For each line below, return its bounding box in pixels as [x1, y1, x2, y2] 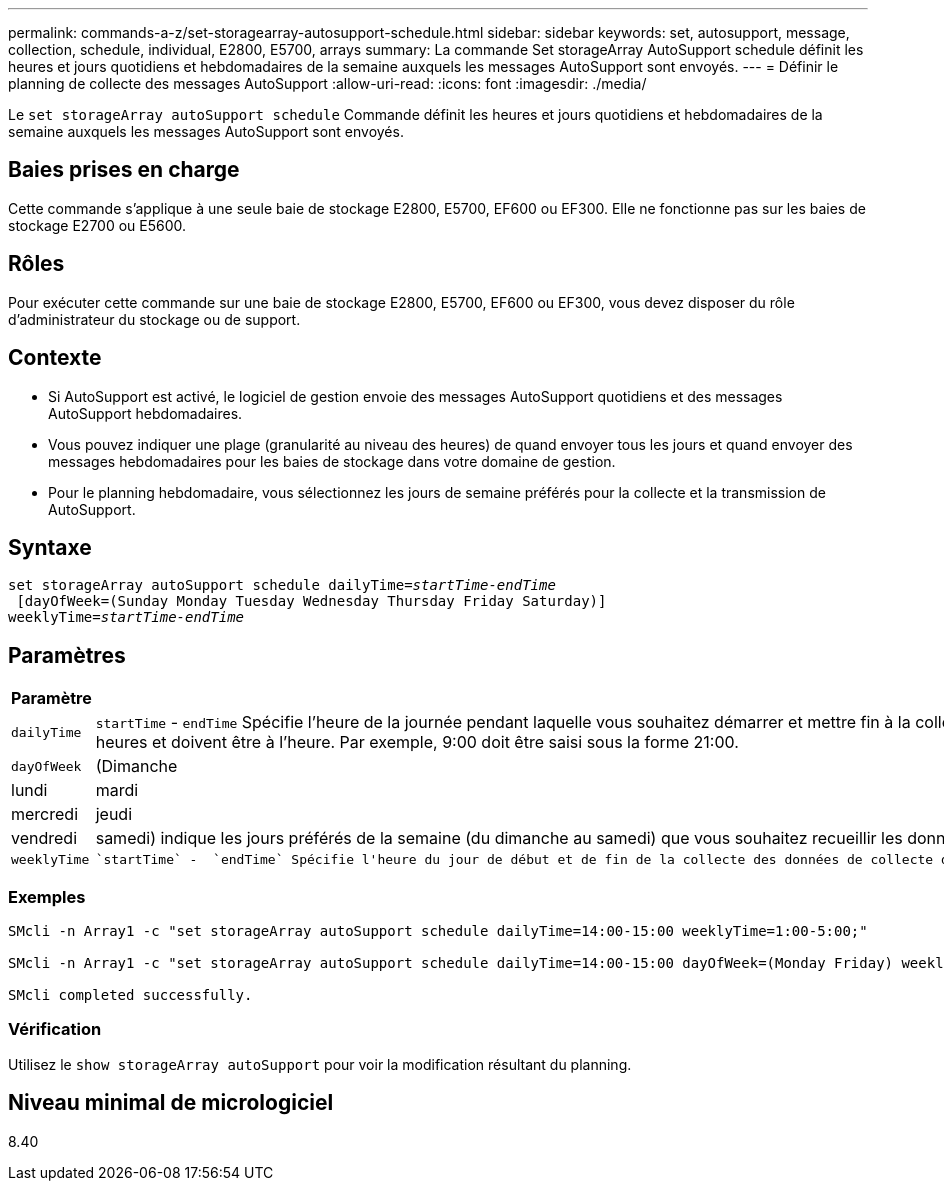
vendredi [11, 828, 78, 849]
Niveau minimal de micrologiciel [8, 1090, 334, 1116]
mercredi [11, 804, 78, 825]
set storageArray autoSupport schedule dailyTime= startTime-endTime [8, 577, 556, 594]
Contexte [8, 345, 102, 371]
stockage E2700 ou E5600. [8, 216, 187, 234]
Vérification [8, 1019, 102, 1040]
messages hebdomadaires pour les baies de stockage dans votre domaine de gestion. [48, 452, 616, 470]
